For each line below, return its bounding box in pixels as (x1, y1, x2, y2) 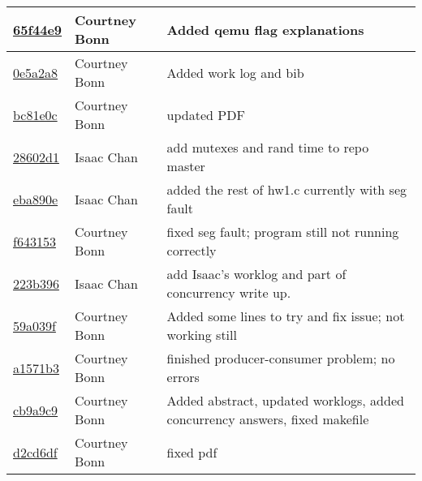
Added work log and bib (166, 62, 304, 82)
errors (166, 367, 200, 386)
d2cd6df (13, 442, 58, 462)
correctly (166, 241, 217, 260)
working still (166, 325, 237, 344)
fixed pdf (166, 442, 217, 462)
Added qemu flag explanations (166, 19, 364, 39)
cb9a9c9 (13, 400, 58, 419)
